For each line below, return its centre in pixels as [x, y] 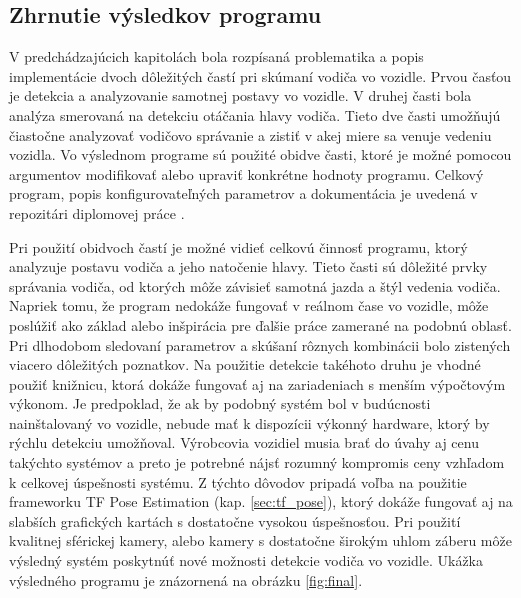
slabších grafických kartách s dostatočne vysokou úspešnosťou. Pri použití [235, 520]
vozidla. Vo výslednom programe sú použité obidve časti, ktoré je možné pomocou [260, 154]
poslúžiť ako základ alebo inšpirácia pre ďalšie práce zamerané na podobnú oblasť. [260, 324]
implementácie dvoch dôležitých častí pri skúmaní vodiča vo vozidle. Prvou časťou [260, 75]
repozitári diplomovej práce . [97, 212]
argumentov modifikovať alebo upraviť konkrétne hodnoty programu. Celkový [246, 173]
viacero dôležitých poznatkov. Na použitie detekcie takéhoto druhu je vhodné [245, 364]
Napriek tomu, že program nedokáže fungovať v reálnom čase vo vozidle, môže [249, 305]
